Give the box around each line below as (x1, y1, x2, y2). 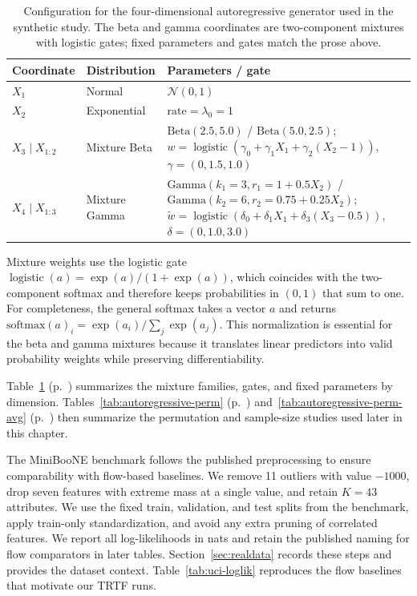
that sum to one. (322, 284, 404, 300)
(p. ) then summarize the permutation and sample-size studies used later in (30, 409, 403, 425)
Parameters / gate (167, 61, 271, 78)
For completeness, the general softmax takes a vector (6, 300, 266, 316)
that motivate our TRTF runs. (6, 577, 156, 594)
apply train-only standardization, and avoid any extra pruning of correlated (6, 513, 378, 530)
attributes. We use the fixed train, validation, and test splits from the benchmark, (6, 498, 409, 515)
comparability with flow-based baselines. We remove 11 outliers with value (6, 466, 372, 483)
